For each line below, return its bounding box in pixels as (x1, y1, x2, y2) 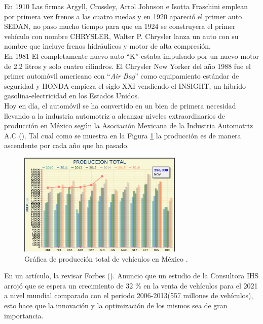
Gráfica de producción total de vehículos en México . (24, 253, 188, 264)
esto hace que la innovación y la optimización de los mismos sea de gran (4, 300, 228, 311)
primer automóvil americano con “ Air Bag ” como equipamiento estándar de (4, 70, 239, 81)
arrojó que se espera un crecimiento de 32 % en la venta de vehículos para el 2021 (4, 280, 258, 291)
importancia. (4, 310, 44, 320)
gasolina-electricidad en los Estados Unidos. (4, 90, 140, 101)
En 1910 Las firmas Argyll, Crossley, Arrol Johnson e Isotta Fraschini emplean (4, 1, 248, 11)
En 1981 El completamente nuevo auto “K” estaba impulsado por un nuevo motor (4, 50, 259, 61)
